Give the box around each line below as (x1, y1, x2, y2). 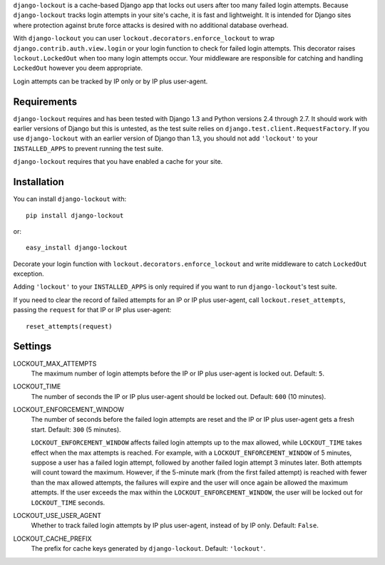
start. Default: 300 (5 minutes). (31, 425, 121, 434)
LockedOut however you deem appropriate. (13, 64, 143, 73)
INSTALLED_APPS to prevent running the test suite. (13, 144, 164, 152)
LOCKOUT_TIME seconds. (31, 498, 106, 507)
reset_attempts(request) (26, 322, 113, 331)
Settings (13, 341, 52, 353)
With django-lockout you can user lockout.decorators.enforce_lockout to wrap (13, 34, 274, 43)
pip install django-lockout (26, 211, 124, 219)
